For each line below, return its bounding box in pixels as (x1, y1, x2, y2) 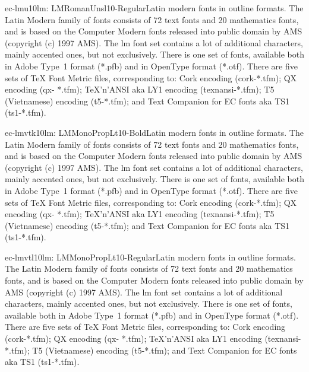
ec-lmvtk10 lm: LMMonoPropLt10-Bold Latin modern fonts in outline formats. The (5, 126, 304, 138)
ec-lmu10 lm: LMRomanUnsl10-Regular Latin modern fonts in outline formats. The (5, 2, 304, 14)
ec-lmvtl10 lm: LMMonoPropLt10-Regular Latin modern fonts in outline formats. (5, 250, 296, 263)
